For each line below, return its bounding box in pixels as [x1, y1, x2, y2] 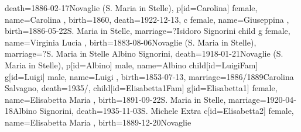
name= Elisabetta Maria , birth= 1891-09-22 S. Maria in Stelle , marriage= [5, 93, 266, 105]
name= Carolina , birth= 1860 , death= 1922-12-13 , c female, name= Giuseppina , [5, 13, 289, 25]
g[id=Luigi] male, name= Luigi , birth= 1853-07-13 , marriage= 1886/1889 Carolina [5, 70, 294, 82]
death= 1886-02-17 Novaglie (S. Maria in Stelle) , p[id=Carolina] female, [5, 2, 258, 13]
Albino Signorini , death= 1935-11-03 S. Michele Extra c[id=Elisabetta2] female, [13, 105, 294, 117]
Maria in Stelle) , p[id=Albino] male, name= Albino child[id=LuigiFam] [5, 58, 258, 71]
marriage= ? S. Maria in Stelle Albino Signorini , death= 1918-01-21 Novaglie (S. [5, 47, 283, 60]
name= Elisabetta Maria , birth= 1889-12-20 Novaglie [5, 116, 191, 128]
